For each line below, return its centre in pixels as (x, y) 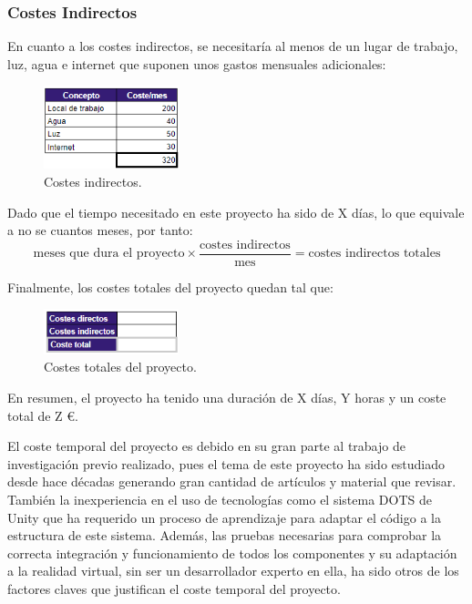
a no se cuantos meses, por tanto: (100, 230)
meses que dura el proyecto (109, 254)
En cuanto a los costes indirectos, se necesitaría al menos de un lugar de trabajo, (233, 46)
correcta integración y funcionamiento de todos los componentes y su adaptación (232, 553)
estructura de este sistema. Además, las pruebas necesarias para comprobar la (225, 535)
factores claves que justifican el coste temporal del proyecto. (174, 589)
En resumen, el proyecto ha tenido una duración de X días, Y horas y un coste (227, 398)
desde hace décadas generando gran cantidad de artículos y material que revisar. (232, 481)
